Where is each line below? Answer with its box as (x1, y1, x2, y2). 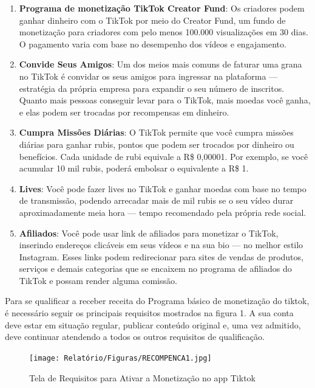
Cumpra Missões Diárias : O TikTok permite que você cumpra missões (19, 126, 294, 139)
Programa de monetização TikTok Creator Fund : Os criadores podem (19, 2, 305, 14)
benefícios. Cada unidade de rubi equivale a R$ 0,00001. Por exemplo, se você (19, 150, 308, 162)
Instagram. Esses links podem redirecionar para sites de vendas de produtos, (19, 250, 303, 263)
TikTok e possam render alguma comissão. (19, 274, 177, 286)
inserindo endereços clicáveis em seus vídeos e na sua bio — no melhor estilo (19, 238, 303, 251)
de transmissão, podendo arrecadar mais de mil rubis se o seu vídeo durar (19, 194, 294, 207)
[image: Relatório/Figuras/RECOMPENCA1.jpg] (29, 353, 212, 362)
